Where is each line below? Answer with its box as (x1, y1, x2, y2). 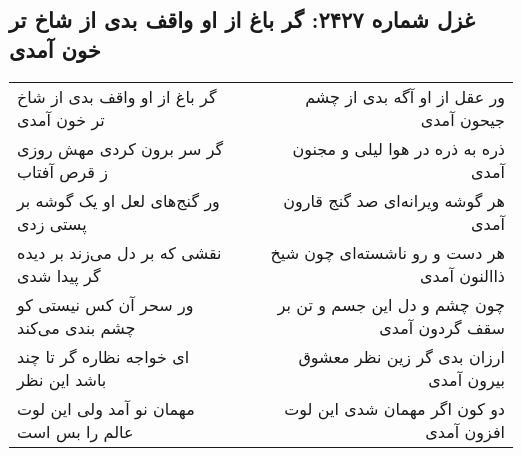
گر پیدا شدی (17, 263, 101, 287)
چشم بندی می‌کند (17, 315, 136, 339)
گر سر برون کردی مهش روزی (17, 136, 224, 160)
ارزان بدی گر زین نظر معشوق (298, 344, 505, 368)
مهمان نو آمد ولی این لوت (17, 396, 195, 420)
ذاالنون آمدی (420, 263, 505, 287)
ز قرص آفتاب (17, 159, 109, 183)
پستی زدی (17, 211, 87, 235)
